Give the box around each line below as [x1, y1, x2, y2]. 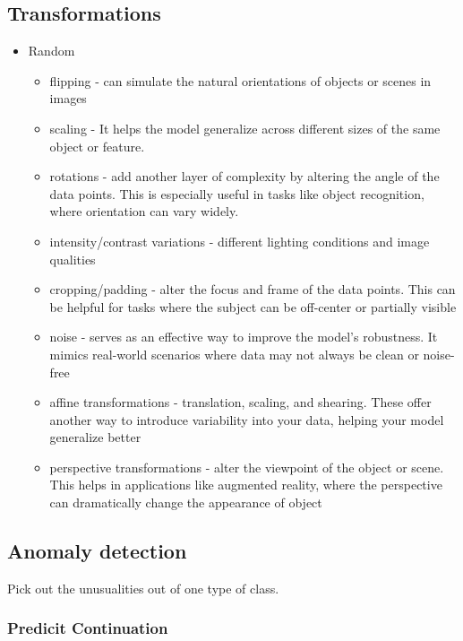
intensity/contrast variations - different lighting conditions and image [49, 231, 430, 250]
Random [28, 41, 75, 60]
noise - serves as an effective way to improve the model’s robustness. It [49, 327, 438, 346]
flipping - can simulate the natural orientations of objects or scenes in [49, 71, 432, 90]
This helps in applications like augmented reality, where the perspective [49, 475, 442, 494]
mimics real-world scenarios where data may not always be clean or [49, 344, 419, 363]
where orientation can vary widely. [49, 202, 239, 221]
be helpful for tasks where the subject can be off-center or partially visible [49, 297, 457, 316]
